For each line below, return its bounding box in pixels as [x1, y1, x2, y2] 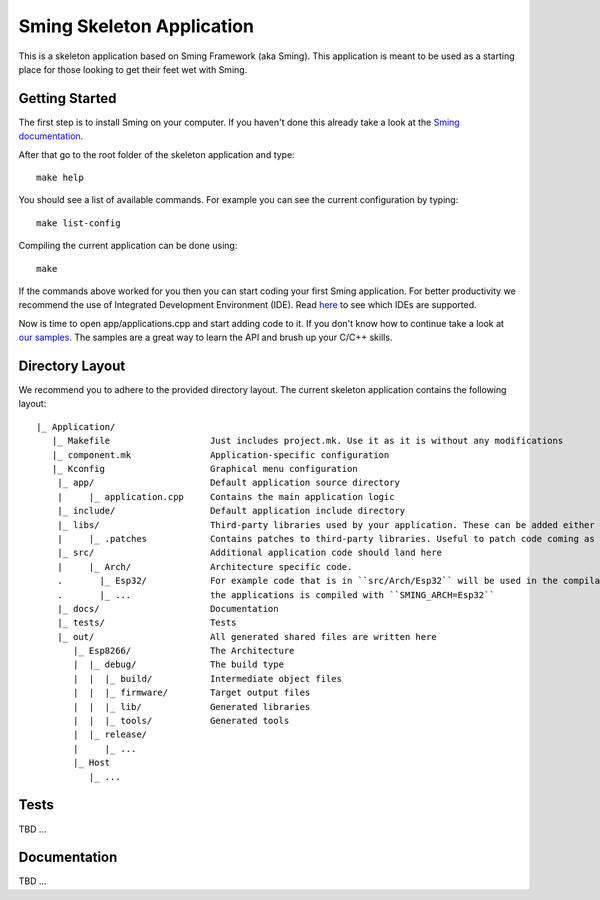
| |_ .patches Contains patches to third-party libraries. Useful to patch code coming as [56, 533, 595, 544]
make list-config [36, 217, 121, 229]
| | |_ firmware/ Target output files [73, 687, 311, 699]
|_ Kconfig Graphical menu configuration [51, 463, 359, 474]
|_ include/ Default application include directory [56, 505, 406, 517]
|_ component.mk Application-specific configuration [51, 449, 390, 460]
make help [36, 172, 84, 184]
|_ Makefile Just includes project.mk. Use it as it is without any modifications [51, 435, 564, 447]
